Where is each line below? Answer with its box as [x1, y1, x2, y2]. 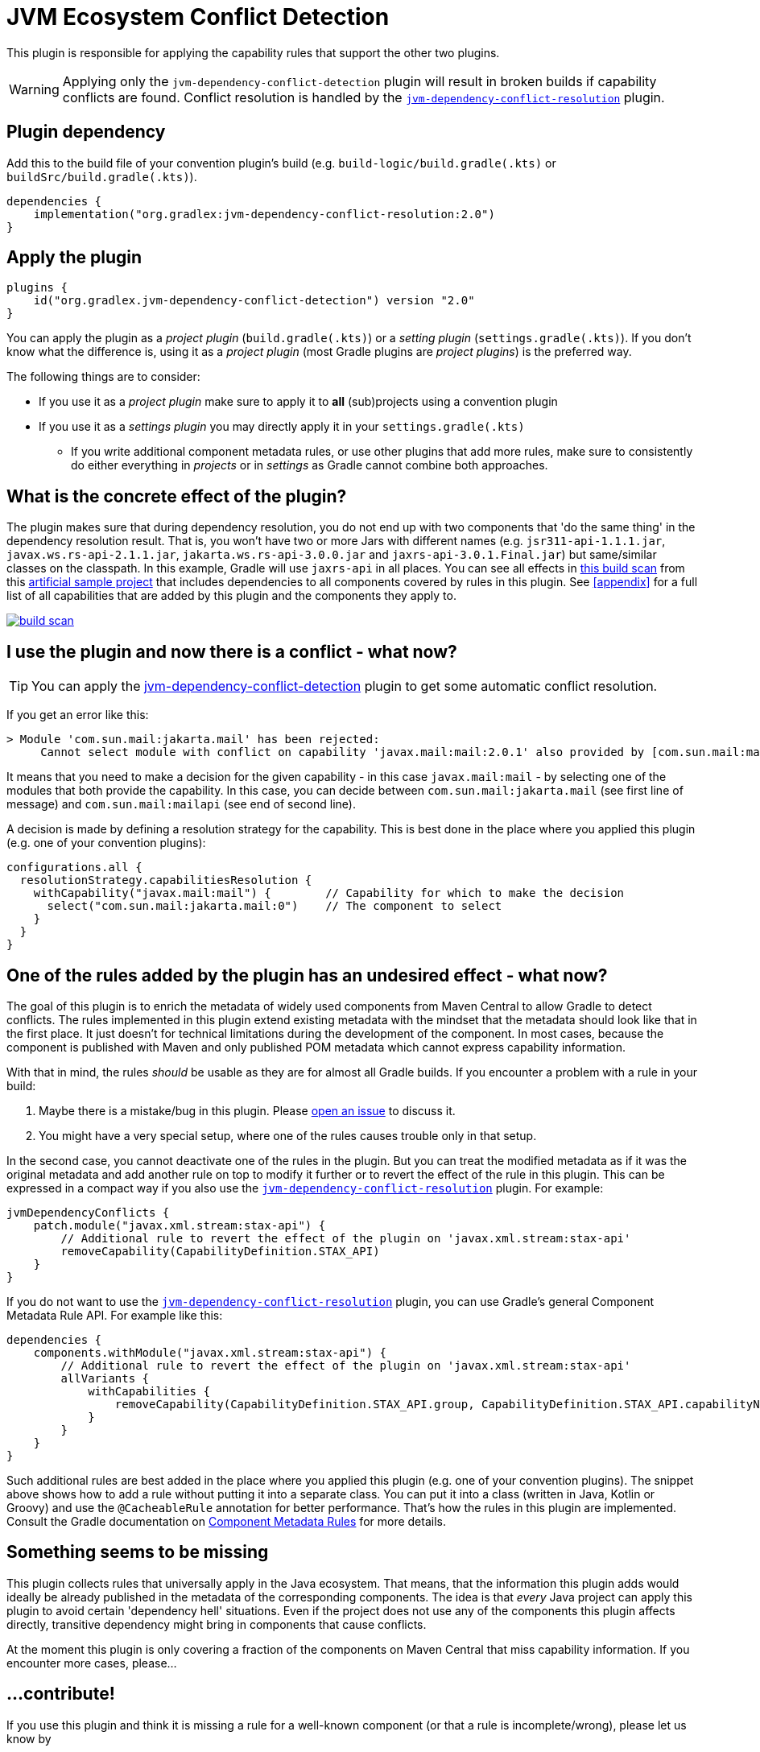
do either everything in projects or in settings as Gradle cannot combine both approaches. [71, 458, 548, 473]
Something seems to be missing [6, 1542, 269, 1563]
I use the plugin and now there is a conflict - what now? [6, 641, 457, 662]
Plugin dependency [6, 122, 166, 143]
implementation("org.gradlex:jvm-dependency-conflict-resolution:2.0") [33, 207, 495, 221]
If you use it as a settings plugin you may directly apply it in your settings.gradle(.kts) [39, 419, 525, 434]
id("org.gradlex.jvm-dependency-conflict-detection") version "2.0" [33, 294, 475, 308]
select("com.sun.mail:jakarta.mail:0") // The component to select [47, 899, 502, 913]
